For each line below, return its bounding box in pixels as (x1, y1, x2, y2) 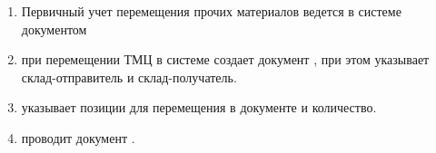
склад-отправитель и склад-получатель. (21, 67, 237, 86)
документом (21, 19, 87, 38)
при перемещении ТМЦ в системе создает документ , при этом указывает (21, 50, 430, 69)
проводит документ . (21, 128, 135, 147)
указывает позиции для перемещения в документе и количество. (21, 98, 377, 117)
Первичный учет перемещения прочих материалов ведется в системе (21, 2, 401, 20)
